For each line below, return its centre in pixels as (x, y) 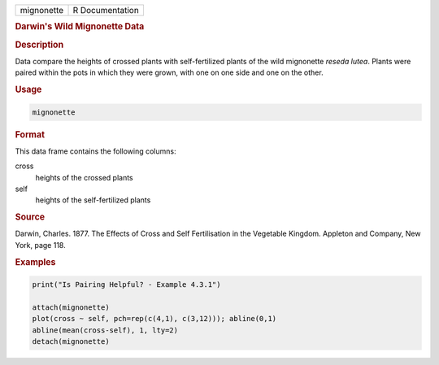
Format (30, 134)
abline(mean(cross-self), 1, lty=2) (105, 330)
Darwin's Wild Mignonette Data (80, 27)
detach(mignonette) (71, 342)
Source (30, 217)
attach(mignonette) (71, 307)
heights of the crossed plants (84, 177)
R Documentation (106, 10)
